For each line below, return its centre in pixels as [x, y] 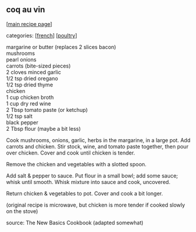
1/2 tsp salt [19, 116]
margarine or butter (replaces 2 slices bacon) [61, 47]
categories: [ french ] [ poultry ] [42, 36]
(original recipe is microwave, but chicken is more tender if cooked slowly [96, 205]
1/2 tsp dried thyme [30, 85]
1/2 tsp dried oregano [32, 78]
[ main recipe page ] [29, 24]
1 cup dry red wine [29, 104]
